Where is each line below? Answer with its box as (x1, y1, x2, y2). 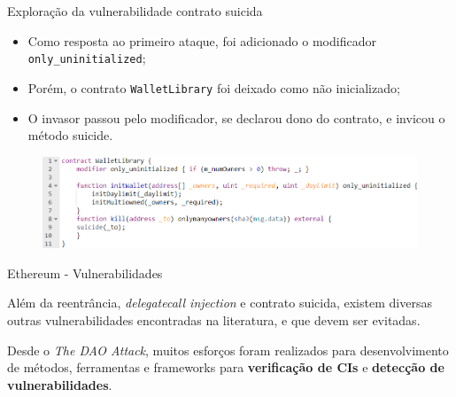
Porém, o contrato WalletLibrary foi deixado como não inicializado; (27, 78, 400, 97)
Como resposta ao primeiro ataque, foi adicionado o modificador (27, 31, 376, 50)
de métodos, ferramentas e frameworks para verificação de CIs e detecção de (7, 358, 444, 377)
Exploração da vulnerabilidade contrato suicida (7, 2, 263, 19)
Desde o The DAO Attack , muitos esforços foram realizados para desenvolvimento (7, 340, 449, 359)
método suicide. (27, 126, 113, 144)
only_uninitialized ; (27, 49, 146, 67)
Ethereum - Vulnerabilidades (7, 263, 163, 282)
